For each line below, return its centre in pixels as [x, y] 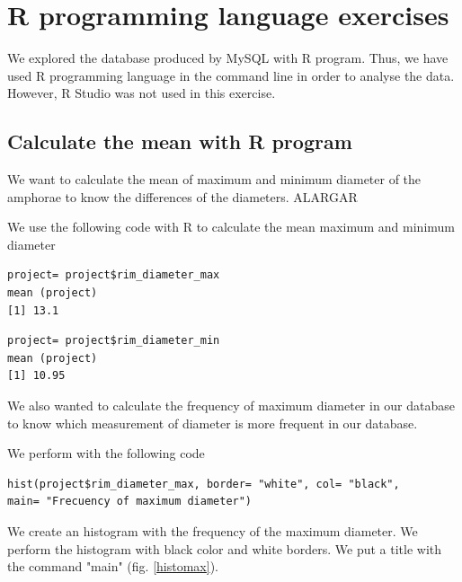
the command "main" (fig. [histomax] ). [113, 566]
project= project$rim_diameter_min [114, 341]
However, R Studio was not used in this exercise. [142, 93]
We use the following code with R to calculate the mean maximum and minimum [231, 227]
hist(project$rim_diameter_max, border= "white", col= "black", [204, 484]
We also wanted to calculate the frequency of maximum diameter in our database [231, 406]
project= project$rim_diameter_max [114, 275]
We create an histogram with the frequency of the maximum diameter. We [213, 531]
